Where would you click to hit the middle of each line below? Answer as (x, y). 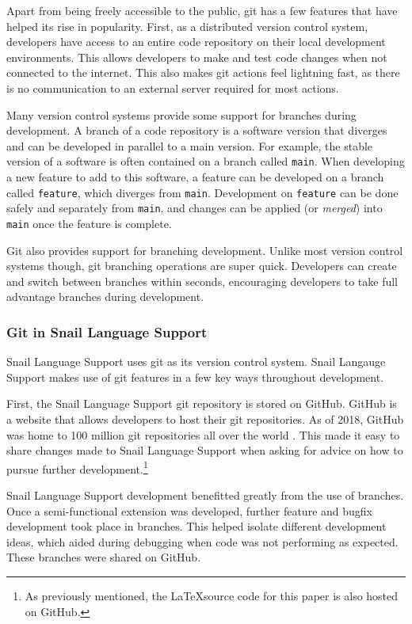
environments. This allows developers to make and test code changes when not (197, 57)
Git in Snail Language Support (107, 331)
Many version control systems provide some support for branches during (181, 114)
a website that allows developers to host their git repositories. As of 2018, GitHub (205, 419)
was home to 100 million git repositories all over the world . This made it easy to (203, 434)
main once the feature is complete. (89, 223)
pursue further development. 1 (77, 467)
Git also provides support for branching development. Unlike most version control (205, 250)
